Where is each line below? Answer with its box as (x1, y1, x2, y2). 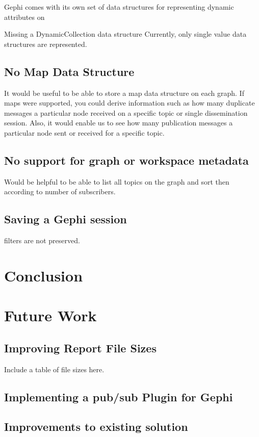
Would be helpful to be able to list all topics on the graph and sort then (4, 176, 229, 187)
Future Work (4, 305, 97, 326)
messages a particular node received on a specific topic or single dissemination (4, 107, 248, 118)
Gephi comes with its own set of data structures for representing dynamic (4, 2, 234, 12)
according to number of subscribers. (4, 186, 116, 197)
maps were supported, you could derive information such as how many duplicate (4, 97, 255, 108)
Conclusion (4, 265, 83, 286)
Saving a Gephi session (4, 211, 127, 227)
